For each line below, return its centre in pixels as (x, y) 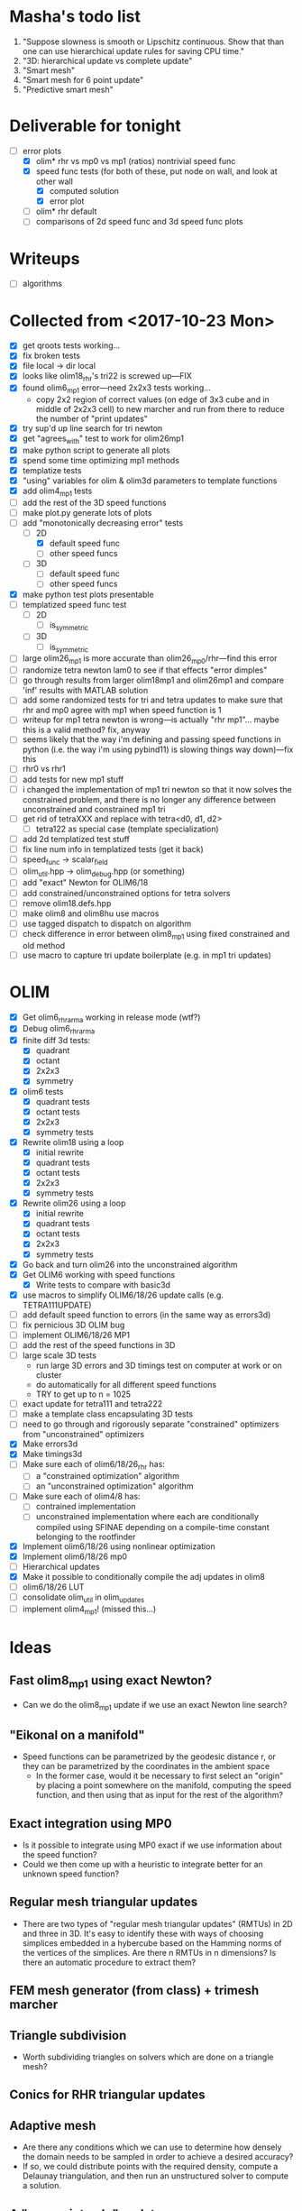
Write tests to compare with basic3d (103, 1284)
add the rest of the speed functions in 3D (99, 1345)
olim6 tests (43, 1091)
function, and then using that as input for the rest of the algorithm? (160, 1795)
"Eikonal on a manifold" (78, 1734)
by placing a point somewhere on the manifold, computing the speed (164, 1785)
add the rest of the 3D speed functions (94, 502)
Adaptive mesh (53, 2125)
